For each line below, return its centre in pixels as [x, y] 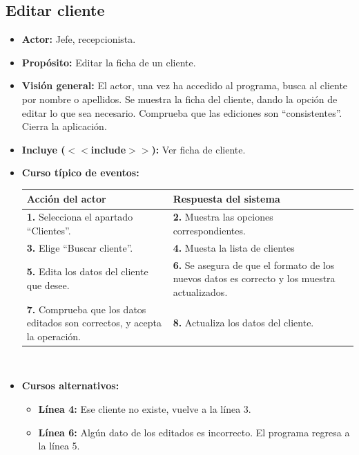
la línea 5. [59, 446]
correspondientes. [209, 230]
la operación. [54, 336]
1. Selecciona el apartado [80, 217]
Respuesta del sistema [226, 199]
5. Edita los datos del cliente [87, 271]
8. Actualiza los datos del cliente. [243, 323]
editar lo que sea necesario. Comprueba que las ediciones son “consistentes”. [182, 112]
